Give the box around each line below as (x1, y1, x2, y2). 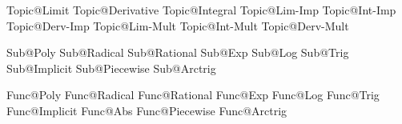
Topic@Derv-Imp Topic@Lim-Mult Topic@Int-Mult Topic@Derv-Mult (6, 17, 349, 34)
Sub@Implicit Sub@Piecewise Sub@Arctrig (6, 59, 216, 76)
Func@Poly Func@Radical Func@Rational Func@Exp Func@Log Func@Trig (6, 86, 380, 103)
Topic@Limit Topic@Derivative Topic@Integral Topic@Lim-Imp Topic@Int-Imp (6, 2, 396, 18)
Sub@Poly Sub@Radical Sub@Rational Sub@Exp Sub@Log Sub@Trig (6, 44, 349, 61)
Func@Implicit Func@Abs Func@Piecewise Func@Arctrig (6, 102, 287, 118)
